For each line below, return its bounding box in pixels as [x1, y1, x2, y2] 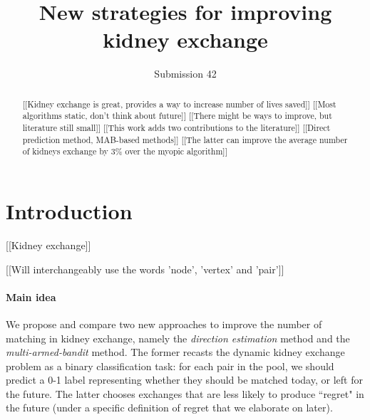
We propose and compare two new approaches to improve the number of [6, 316, 322, 331]
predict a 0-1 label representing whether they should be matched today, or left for [6, 372, 363, 387]
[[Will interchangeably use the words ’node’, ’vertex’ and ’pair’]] [6, 261, 284, 276]
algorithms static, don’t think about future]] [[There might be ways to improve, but [22, 110, 332, 122]
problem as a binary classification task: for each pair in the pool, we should [6, 358, 334, 373]
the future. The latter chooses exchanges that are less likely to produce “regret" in [6, 386, 364, 401]
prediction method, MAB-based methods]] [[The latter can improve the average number [22, 133, 348, 145]
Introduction [6, 196, 133, 225]
